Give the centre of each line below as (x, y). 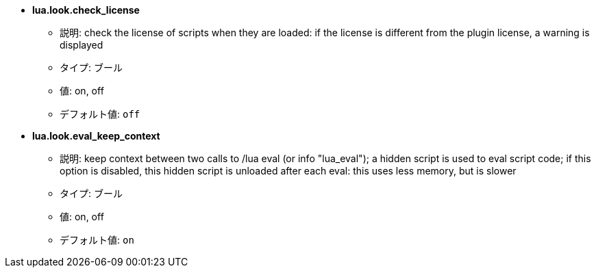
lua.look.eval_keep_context (96, 136)
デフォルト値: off (100, 114)
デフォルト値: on (97, 240)
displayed (82, 45)
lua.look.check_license (86, 10)
